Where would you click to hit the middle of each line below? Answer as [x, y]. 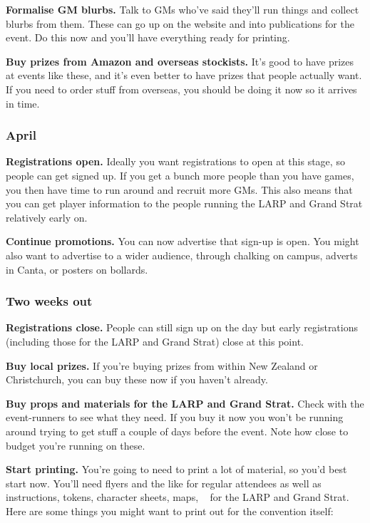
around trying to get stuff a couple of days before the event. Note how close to [177, 431]
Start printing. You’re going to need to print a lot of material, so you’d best [176, 469]
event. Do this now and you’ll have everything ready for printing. [148, 37]
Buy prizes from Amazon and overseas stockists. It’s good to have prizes [180, 61]
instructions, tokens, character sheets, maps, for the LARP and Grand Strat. [178, 497]
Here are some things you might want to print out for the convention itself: [170, 511]
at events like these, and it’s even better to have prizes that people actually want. [184, 75]
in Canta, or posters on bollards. [77, 269]
